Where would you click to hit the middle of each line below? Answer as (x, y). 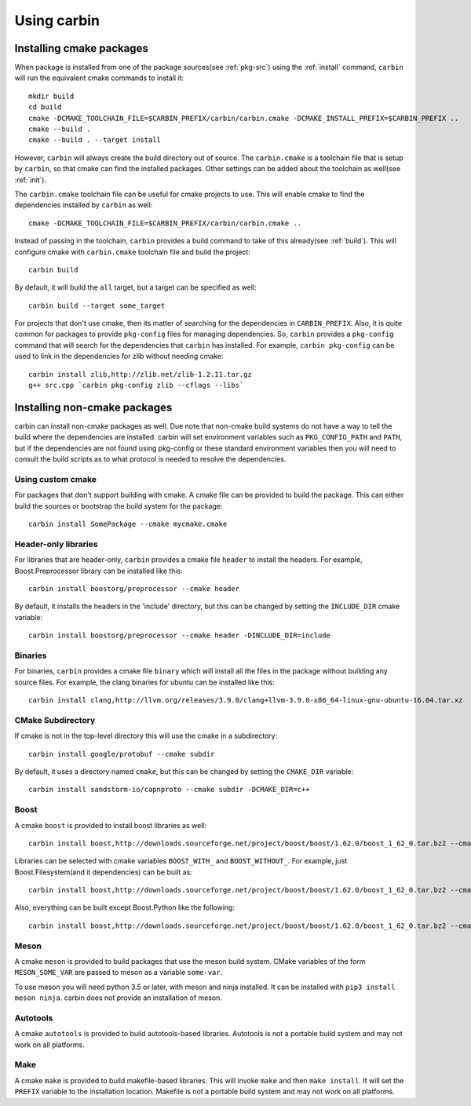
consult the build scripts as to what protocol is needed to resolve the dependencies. (150, 459)
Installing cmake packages (81, 48)
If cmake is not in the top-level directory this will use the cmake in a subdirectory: (146, 736)
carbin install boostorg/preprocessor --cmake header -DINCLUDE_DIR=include (180, 635)
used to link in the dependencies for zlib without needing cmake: (119, 356)
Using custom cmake (56, 479)
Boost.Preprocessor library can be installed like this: (99, 571)
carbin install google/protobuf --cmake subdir (122, 754)
